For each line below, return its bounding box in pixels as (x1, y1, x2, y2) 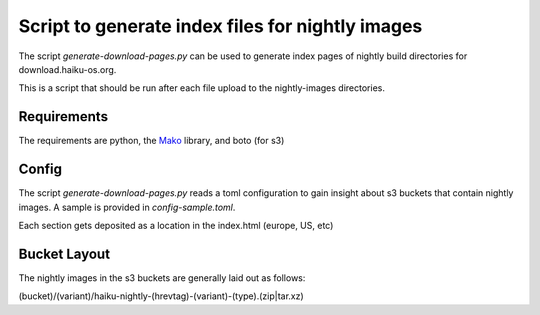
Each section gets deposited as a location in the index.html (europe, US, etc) (18, 219, 334, 231)
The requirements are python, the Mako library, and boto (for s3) (18, 135, 285, 147)
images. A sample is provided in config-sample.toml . (18, 201, 236, 213)
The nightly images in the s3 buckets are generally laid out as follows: (18, 271, 306, 284)
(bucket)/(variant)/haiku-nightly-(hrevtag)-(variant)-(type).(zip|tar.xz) (18, 290, 304, 302)
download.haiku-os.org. (18, 63, 117, 75)
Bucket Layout (18, 245, 110, 262)
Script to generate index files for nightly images (18, 15, 423, 37)
